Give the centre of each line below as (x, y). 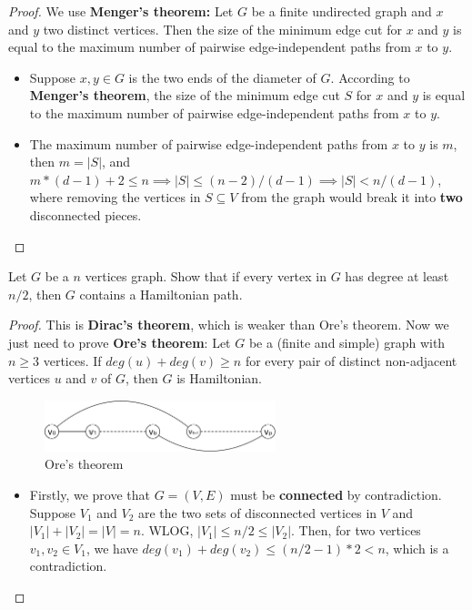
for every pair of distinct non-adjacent (351, 360)
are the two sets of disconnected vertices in (258, 512)
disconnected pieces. (85, 214)
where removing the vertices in (115, 197)
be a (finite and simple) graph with (347, 342)
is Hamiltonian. (219, 378)
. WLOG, (167, 530)
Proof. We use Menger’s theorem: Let (121, 11)
